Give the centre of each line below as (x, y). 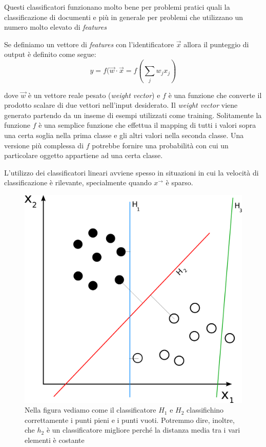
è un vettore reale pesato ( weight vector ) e (94, 95)
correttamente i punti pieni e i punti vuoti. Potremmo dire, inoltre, (130, 420)
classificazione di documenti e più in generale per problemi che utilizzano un (124, 17)
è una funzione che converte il (215, 95)
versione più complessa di (44, 145)
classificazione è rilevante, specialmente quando (78, 182)
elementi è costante (55, 440)
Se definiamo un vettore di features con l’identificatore (89, 44)
